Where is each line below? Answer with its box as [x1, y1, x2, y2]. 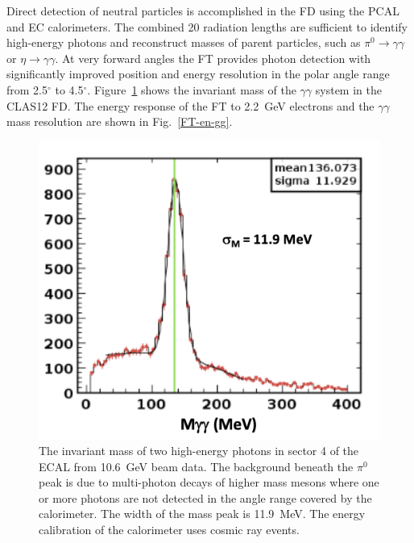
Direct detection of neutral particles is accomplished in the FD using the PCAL [6, 2, 400, 19]
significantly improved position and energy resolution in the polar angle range [6, 65, 390, 82]
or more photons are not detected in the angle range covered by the [39, 489, 372, 506]
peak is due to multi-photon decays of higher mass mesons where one [39, 474, 379, 491]
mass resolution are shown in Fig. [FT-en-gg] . [6, 113, 233, 130]
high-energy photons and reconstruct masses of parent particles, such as [6, 34, 361, 51]
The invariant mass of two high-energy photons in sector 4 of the [39, 442, 359, 459]
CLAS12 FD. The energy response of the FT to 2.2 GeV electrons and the [6, 97, 375, 114]
